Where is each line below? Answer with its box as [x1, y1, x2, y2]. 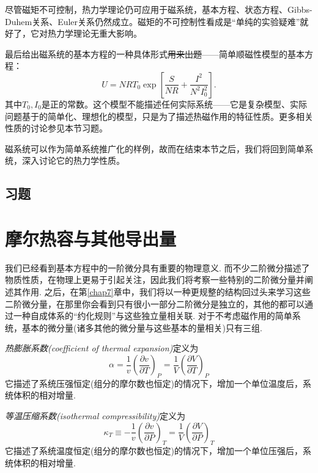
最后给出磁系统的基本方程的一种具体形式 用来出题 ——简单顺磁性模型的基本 [5, 47, 305, 60]
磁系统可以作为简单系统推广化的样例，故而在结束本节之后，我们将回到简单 [5, 142, 305, 155]
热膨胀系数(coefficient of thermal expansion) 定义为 [5, 342, 199, 354]
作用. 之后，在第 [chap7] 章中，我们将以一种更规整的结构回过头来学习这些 [21, 285, 311, 298]
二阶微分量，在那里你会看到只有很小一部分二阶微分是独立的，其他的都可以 [5, 297, 305, 310]
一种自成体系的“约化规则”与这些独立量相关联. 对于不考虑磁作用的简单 [13, 309, 292, 322]
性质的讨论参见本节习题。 [5, 122, 108, 134]
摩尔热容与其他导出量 [5, 226, 177, 251]
